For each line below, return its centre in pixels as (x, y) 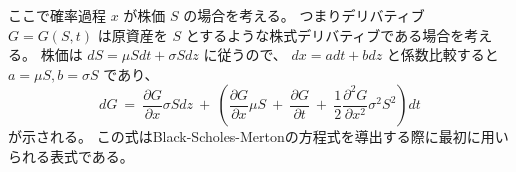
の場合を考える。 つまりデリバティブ (304, 15)
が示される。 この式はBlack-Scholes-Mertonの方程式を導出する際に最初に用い (258, 136)
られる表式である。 (71, 155)
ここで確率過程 (57, 15)
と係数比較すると (442, 54)
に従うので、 (245, 54)
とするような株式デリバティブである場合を (325, 34)
